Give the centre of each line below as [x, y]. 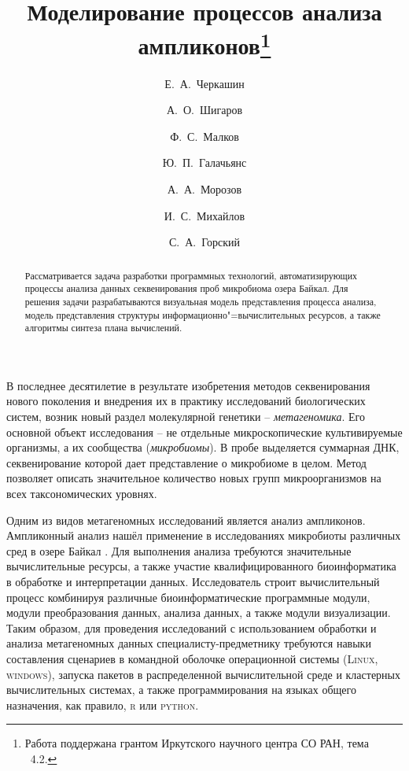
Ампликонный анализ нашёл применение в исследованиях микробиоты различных [204, 535]
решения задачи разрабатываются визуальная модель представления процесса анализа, [201, 301]
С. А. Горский [204, 242]
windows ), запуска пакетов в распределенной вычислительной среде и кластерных [204, 674]
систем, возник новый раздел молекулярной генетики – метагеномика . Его [186, 417]
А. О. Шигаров [204, 110]
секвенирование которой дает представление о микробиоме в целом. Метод [186, 462]
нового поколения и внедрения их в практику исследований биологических [186, 401]
